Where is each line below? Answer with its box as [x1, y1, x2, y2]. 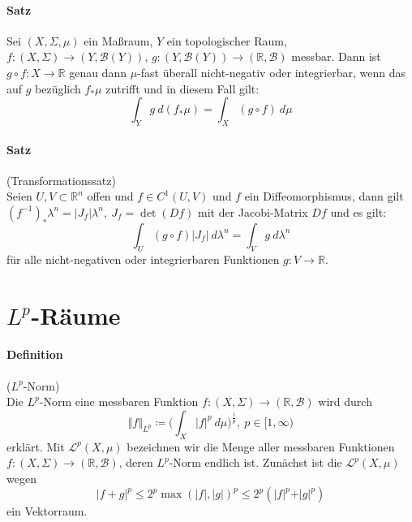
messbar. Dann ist [291, 48, 381, 65]
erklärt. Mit [6, 438, 65, 455]
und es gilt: [330, 203, 386, 220]
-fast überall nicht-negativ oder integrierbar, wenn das [137, 63, 406, 80]
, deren [118, 454, 153, 471]
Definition [6, 346, 63, 363]
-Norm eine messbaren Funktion [39, 393, 199, 410]
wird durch [318, 393, 372, 410]
